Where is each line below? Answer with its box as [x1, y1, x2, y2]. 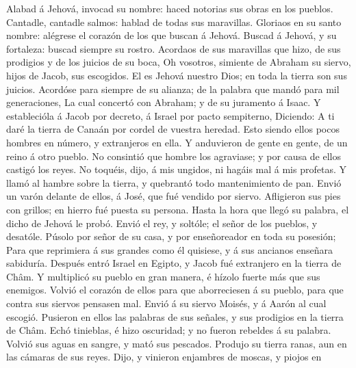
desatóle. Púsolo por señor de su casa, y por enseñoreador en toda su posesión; [6, 229, 336, 244]
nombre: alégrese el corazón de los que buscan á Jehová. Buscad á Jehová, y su [6, 28, 337, 42]
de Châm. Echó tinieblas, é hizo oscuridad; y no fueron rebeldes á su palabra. [6, 323, 331, 337]
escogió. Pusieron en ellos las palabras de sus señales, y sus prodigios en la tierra [6, 309, 344, 324]
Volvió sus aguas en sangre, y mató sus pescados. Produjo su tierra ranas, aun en [6, 336, 347, 350]
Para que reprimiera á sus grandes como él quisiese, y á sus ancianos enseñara [6, 242, 333, 257]
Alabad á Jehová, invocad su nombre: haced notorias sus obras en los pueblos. [6, 1, 333, 15]
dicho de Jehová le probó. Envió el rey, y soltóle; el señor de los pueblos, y [6, 215, 318, 230]
